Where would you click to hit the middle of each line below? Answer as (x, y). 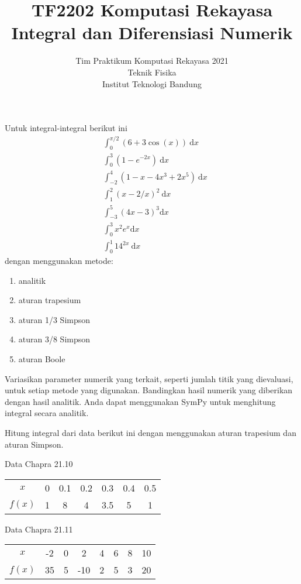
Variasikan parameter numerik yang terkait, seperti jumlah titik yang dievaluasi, (149, 378)
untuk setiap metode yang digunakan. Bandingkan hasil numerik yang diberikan (149, 390)
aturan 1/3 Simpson (54, 319)
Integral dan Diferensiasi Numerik (152, 32)
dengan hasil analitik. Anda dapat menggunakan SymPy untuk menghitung (140, 401)
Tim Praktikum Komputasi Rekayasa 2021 (152, 61)
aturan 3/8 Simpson (54, 339)
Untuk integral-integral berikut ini (66, 128)
